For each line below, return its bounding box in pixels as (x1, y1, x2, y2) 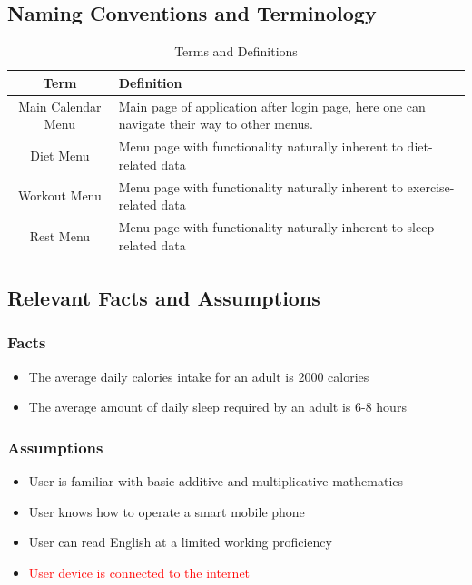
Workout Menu (17, 186, 102, 205)
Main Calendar (18, 96, 102, 115)
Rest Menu (29, 226, 91, 245)
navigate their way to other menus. (118, 114, 313, 133)
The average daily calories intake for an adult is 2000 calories (28, 366, 369, 385)
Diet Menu (30, 145, 90, 164)
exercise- (407, 177, 455, 196)
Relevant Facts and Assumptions (7, 284, 320, 312)
